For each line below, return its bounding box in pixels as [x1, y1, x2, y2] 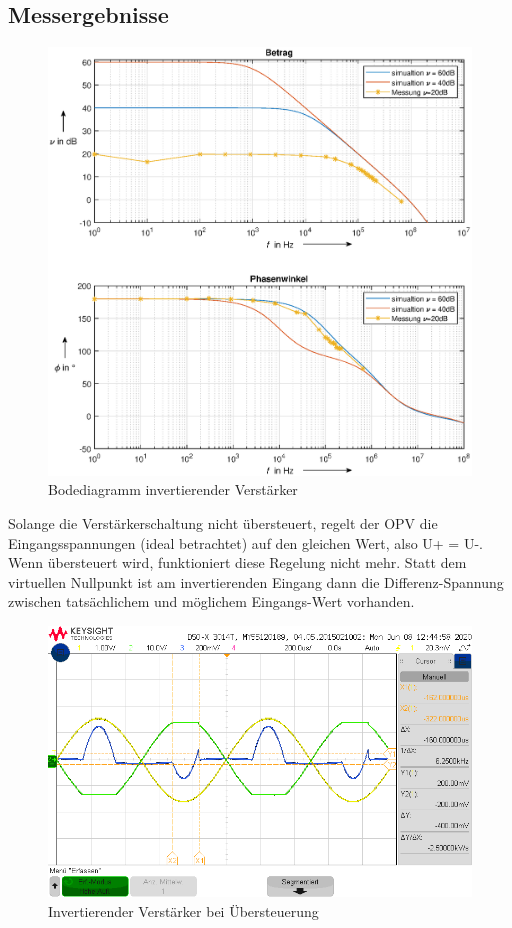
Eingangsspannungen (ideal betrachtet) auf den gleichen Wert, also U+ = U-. [8, 532, 483, 553]
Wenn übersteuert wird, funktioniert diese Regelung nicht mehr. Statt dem [8, 552, 467, 573]
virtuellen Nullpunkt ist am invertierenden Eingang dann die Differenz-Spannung [8, 571, 504, 592]
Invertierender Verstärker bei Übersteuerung [48, 900, 319, 921]
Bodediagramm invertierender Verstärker [48, 479, 298, 500]
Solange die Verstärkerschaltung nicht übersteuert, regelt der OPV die [8, 512, 438, 533]
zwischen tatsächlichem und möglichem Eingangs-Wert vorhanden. [8, 591, 415, 612]
